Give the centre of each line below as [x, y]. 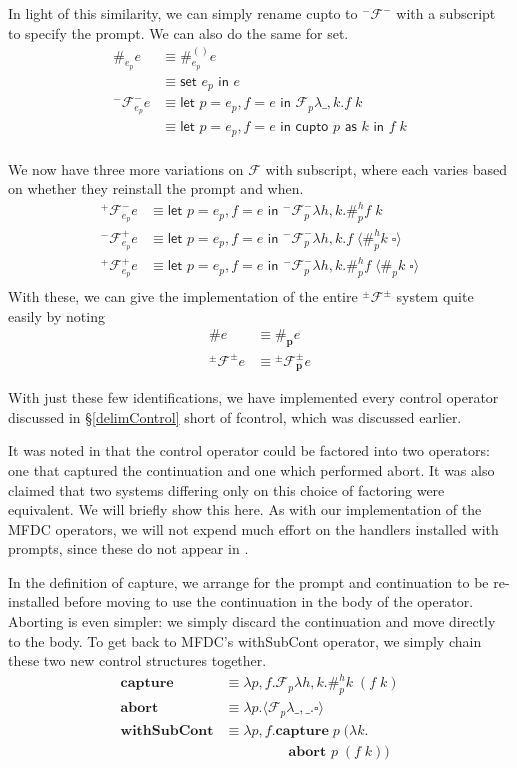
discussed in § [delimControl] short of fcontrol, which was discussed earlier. [235, 416]
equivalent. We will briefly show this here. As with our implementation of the [245, 509]
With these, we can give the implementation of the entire [183, 296]
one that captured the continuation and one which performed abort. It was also [251, 469]
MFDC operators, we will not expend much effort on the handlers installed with [253, 528]
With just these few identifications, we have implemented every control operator [253, 397]
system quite [435, 296]
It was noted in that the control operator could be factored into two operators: [249, 450]
